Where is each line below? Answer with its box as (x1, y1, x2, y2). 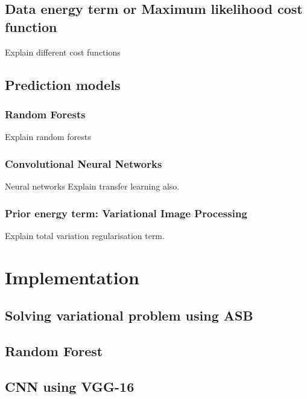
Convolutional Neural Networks (5, 156, 162, 171)
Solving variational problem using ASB (5, 306, 253, 325)
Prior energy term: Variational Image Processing (5, 205, 247, 220)
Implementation (5, 264, 139, 289)
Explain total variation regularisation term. (5, 229, 165, 241)
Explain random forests (5, 130, 91, 143)
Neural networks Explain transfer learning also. (5, 180, 180, 192)
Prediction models (5, 75, 121, 94)
